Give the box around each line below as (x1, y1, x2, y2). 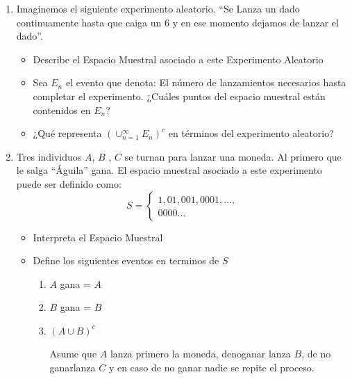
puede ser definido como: (16, 176, 121, 191)
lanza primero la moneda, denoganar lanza (110, 346, 291, 360)
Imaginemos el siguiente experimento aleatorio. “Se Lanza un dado (16, 1, 300, 15)
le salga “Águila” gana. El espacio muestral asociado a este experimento (16, 163, 322, 177)
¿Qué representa (33, 126, 102, 140)
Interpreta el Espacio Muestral (33, 229, 163, 244)
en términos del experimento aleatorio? (168, 126, 334, 140)
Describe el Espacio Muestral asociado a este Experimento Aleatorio (33, 51, 324, 66)
